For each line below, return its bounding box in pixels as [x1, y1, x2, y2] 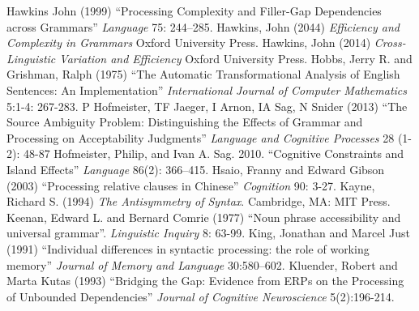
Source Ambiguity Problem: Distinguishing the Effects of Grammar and [6, 113, 363, 130]
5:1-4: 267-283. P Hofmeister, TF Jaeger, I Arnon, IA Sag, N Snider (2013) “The [6, 97, 408, 114]
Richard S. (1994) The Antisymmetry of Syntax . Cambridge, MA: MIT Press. [6, 193, 391, 210]
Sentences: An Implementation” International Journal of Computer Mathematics [6, 81, 408, 98]
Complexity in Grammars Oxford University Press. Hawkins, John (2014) [6, 34, 371, 51]
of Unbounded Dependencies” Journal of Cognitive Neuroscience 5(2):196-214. [6, 288, 395, 305]
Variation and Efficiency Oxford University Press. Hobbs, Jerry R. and [59, 49, 413, 66]
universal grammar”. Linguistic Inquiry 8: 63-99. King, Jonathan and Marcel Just [6, 224, 411, 241]
